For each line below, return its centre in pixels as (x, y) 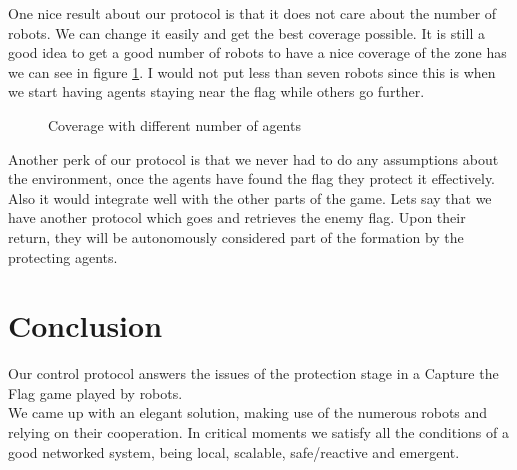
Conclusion (85, 325)
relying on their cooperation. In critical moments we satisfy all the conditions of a (258, 432)
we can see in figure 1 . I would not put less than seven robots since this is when (252, 71)
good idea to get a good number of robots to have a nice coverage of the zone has (257, 52)
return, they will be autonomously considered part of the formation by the (236, 236)
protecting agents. (63, 256)
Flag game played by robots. (95, 392)
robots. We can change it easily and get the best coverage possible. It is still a (246, 32)
